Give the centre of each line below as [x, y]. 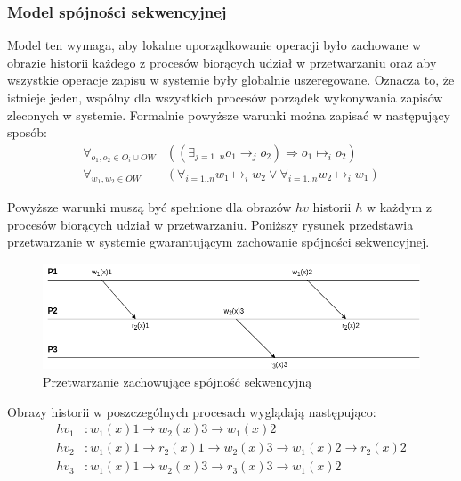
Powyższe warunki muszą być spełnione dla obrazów [150, 207]
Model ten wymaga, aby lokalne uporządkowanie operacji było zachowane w [214, 45]
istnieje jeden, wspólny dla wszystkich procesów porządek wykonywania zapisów [225, 97]
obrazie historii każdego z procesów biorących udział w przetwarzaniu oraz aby [222, 62]
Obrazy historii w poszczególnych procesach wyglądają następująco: [192, 411]
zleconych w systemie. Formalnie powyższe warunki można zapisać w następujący [229, 114]
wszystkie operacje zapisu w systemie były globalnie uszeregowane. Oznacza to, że [231, 80]
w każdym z [399, 207]
